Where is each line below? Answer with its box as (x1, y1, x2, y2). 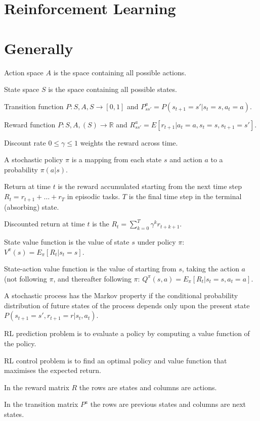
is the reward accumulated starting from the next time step (58, 181, 242, 192)
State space (4, 84, 39, 95)
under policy (137, 236, 176, 247)
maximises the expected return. (4, 365, 101, 376)
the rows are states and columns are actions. (79, 382, 217, 392)
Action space (4, 67, 44, 77)
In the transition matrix (4, 399, 78, 409)
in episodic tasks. (67, 191, 120, 202)
